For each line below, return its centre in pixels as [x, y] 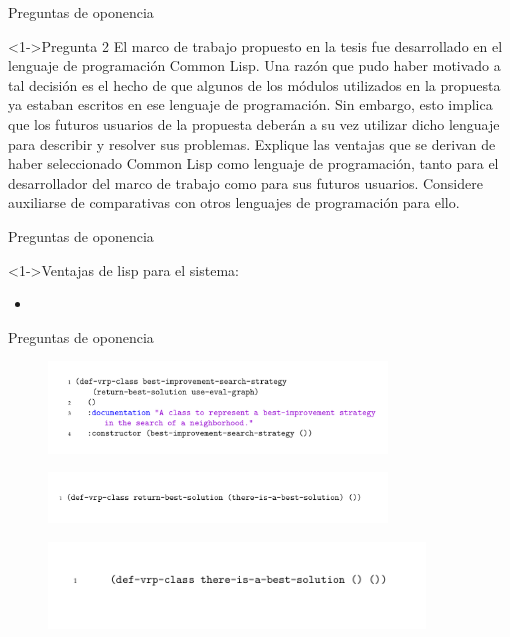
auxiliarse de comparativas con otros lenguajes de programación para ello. [234, 202]
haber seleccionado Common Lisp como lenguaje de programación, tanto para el [253, 163]
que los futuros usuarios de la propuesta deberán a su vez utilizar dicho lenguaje [254, 123]
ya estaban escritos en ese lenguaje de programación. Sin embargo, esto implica [250, 104]
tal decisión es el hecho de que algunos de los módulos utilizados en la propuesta [254, 84]
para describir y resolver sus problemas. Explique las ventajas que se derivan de [252, 143]
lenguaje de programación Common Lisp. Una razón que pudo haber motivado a [254, 65]
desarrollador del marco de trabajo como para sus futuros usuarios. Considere [245, 182]
